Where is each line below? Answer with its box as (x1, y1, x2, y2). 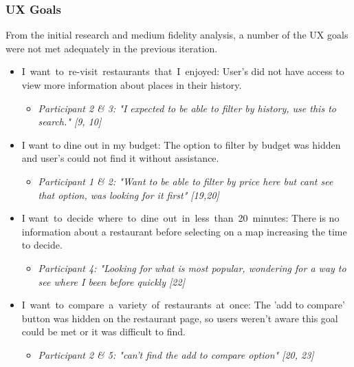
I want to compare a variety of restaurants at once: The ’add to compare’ (21, 297, 345, 312)
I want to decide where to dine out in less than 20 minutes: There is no (21, 211, 340, 225)
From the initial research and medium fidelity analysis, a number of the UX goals (5, 28, 349, 42)
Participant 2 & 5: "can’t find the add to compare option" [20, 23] (38, 347, 314, 361)
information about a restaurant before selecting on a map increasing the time (21, 224, 347, 238)
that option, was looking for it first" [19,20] (38, 187, 219, 202)
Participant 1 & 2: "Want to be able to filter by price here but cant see (38, 174, 333, 188)
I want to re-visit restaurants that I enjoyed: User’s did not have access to (21, 64, 344, 78)
